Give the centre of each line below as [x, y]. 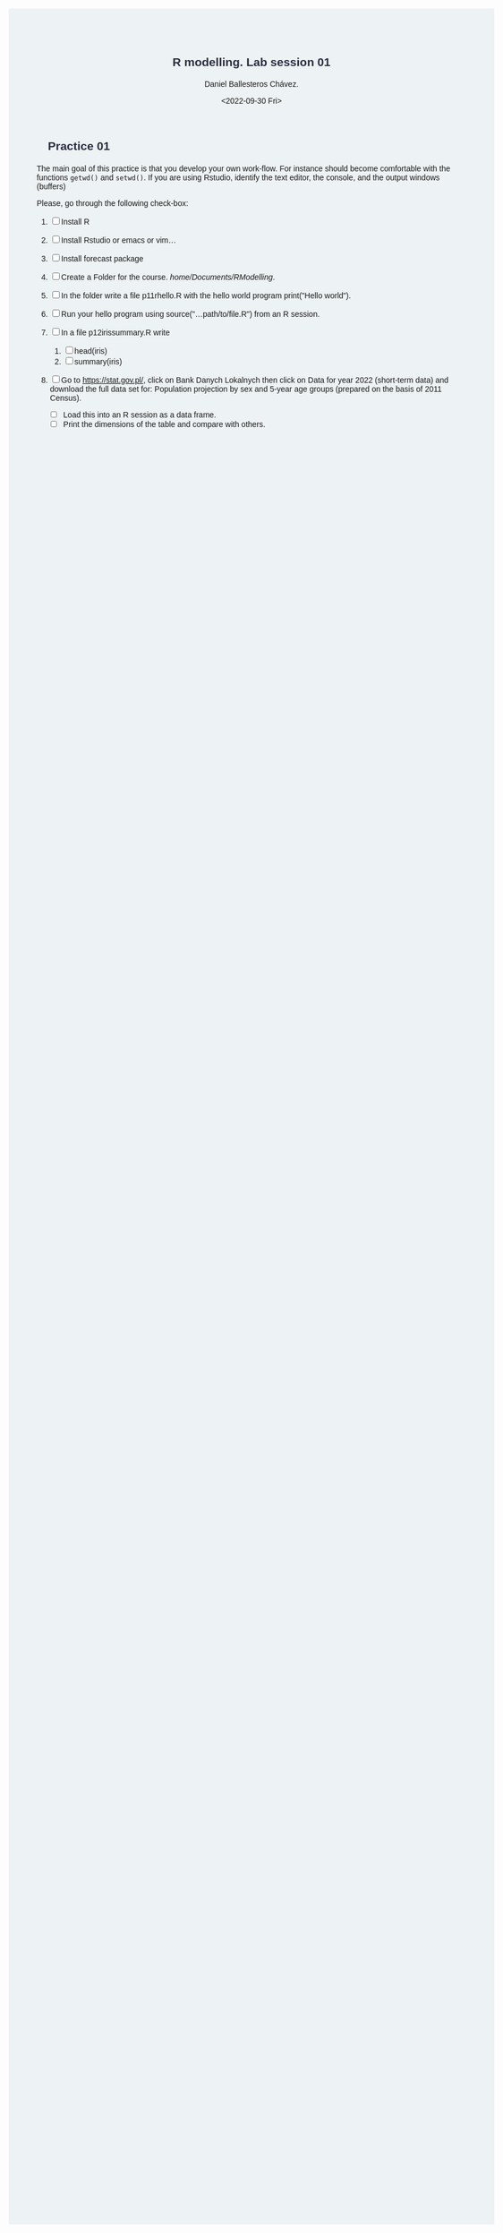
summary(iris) [98, 361]
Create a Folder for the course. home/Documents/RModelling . [168, 277]
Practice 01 [79, 146]
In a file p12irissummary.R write [115, 332]
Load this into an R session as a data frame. [140, 415]
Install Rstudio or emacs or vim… [119, 240]
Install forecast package [102, 258]
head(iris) [90, 351]
